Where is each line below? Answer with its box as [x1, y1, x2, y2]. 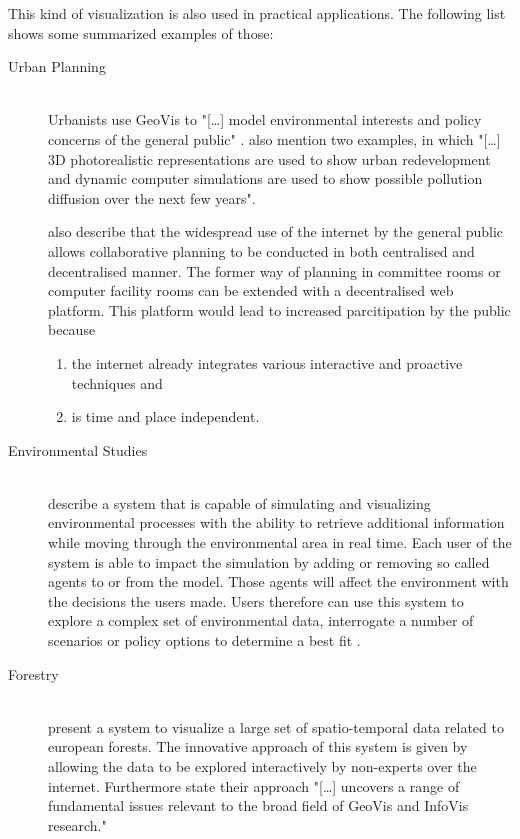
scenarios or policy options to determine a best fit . [48, 630, 361, 651]
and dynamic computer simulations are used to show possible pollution [48, 168, 483, 189]
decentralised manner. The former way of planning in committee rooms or [48, 260, 501, 281]
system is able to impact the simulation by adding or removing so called [48, 551, 490, 572]
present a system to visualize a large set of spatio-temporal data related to [48, 716, 504, 737]
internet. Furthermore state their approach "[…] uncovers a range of [48, 775, 460, 796]
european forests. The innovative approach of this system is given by [48, 736, 468, 757]
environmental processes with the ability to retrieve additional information [48, 512, 505, 533]
